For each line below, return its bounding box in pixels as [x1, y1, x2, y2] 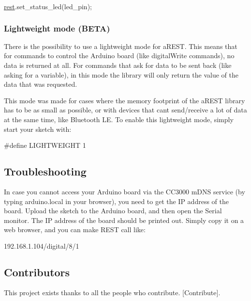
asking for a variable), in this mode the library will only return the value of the [4, 69, 238, 79]
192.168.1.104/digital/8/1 [4, 240, 79, 251]
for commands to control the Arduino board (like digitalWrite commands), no [4, 50, 235, 61]
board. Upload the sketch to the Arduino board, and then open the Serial [4, 206, 222, 216]
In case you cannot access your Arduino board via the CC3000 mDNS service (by [4, 186, 245, 196]
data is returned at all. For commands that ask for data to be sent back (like [4, 60, 232, 70]
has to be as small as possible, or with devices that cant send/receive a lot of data [4, 105, 247, 115]
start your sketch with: [4, 124, 72, 134]
